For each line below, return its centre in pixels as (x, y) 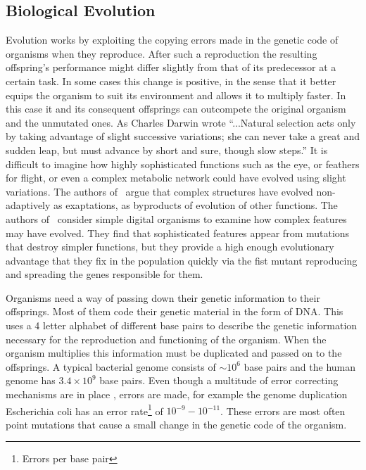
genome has (31, 380)
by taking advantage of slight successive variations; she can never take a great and (183, 136)
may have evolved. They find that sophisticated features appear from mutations (178, 233)
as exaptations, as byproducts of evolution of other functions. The (196, 205)
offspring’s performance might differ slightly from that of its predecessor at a (171, 67)
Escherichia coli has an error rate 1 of (84, 409)
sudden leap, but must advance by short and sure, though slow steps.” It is (167, 150)
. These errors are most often (283, 411)
